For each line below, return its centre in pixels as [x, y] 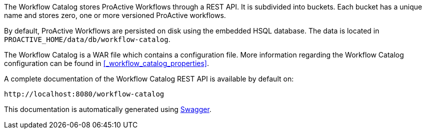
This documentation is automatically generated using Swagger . [108, 109]
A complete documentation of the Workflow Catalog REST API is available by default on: [149, 79]
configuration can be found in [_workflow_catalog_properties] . [106, 63]
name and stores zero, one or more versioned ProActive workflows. [115, 15]
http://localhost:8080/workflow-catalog [84, 94]
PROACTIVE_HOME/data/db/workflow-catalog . [87, 39]
